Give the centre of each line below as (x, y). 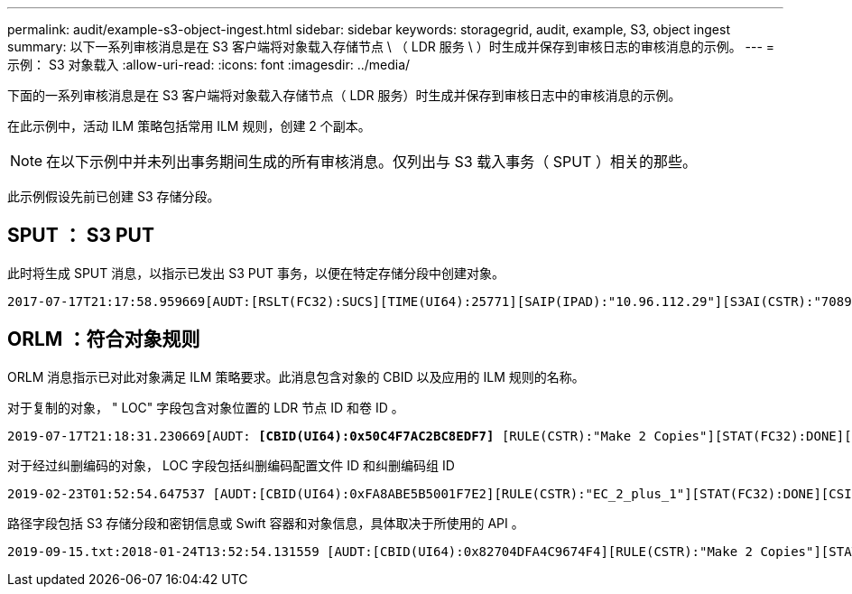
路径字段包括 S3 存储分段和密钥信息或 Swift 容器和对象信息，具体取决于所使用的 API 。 (266, 523)
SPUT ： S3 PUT (81, 236)
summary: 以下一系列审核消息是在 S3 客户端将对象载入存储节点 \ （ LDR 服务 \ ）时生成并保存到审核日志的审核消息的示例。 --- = (391, 46)
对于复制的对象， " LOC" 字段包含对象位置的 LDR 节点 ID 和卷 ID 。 (206, 407)
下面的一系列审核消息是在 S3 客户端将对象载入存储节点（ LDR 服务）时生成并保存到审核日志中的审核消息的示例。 (344, 95)
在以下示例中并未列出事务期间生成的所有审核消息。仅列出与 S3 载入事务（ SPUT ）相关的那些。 (371, 162)
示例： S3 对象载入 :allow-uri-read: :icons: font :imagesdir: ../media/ (209, 65)
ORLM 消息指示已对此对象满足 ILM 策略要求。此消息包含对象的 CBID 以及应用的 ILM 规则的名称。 (296, 376)
